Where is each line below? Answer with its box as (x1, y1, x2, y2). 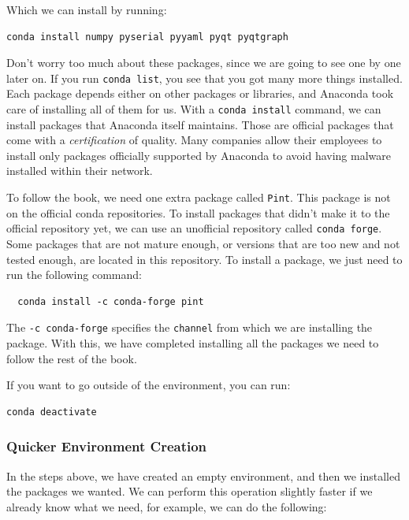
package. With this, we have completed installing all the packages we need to (6, 335, 379, 351)
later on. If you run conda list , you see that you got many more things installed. (6, 69, 403, 86)
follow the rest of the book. (6, 350, 137, 366)
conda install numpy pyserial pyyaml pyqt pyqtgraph (6, 31, 288, 43)
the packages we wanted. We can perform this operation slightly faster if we (6, 483, 373, 500)
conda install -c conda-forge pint (17, 295, 204, 307)
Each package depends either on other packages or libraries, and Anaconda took (6, 85, 394, 102)
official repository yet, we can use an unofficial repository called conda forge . (6, 220, 382, 236)
